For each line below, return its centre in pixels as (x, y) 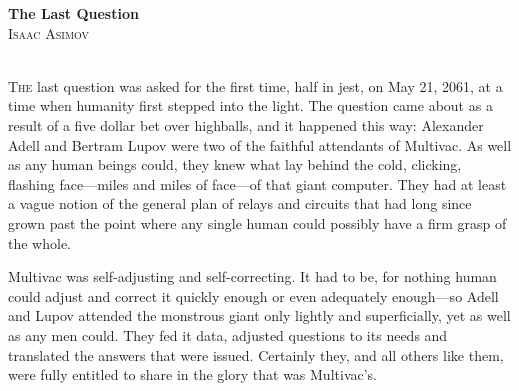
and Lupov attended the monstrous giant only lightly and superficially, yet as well (259, 315)
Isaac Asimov (49, 32)
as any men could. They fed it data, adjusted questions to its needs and (228, 334)
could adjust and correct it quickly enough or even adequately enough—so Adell (253, 295)
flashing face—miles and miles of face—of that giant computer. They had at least (257, 183)
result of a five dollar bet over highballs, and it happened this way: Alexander (246, 124)
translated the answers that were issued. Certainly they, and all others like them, (256, 354)
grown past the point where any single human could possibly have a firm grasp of (257, 222)
